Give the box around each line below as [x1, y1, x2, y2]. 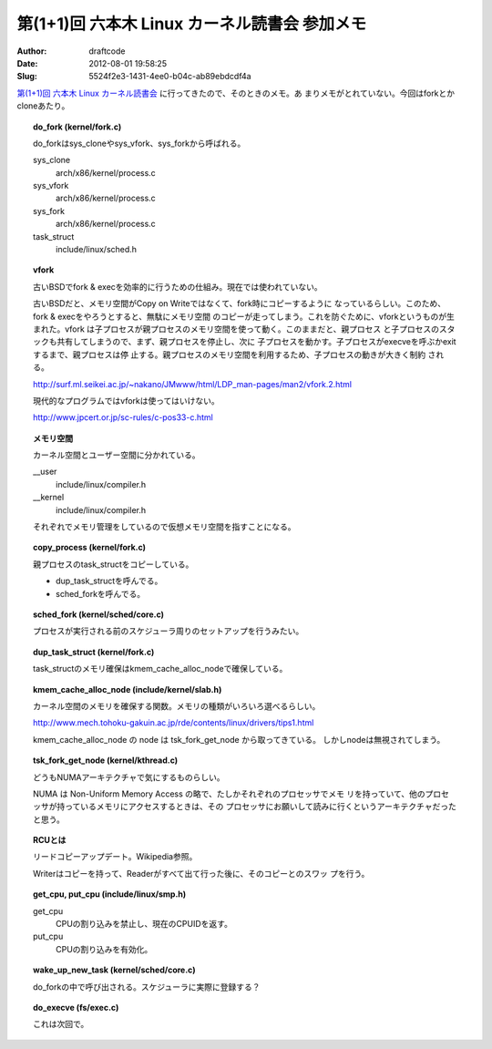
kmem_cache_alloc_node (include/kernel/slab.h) [33, 684, 222, 694]
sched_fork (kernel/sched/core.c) [33, 609, 164, 620]
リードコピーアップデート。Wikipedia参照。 [33, 851, 198, 862]
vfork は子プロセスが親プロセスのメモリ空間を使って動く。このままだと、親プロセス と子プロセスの [64, 324, 440, 334]
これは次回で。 [33, 1019, 89, 1030]
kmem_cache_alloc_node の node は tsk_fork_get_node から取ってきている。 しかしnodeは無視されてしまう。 [33, 734, 446, 745]
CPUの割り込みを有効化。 [56, 943, 153, 954]
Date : [16, 57, 38, 68]
